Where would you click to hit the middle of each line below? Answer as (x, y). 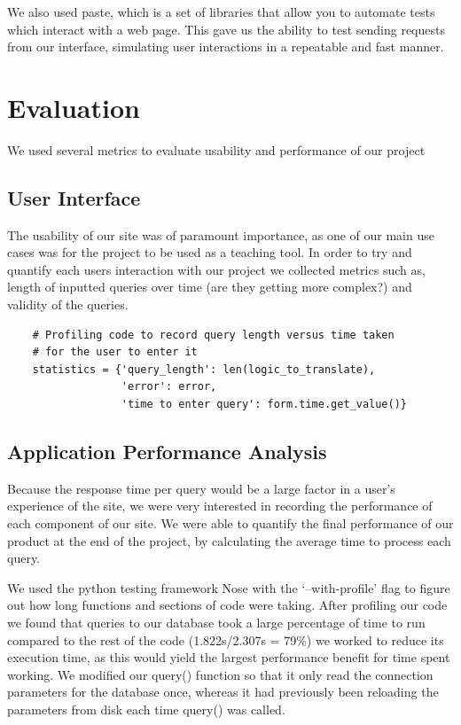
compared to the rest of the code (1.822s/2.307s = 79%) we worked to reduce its (226, 639)
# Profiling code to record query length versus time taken (213, 335)
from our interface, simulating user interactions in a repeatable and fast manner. (226, 47)
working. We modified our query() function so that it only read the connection (220, 674)
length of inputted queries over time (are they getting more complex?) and (210, 287)
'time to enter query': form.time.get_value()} (264, 405)
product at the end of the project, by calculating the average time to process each (229, 540)
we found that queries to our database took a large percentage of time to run (216, 622)
